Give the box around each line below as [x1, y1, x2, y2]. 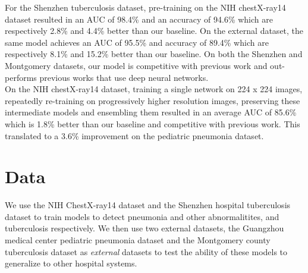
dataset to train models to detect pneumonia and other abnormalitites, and [5, 210, 279, 222]
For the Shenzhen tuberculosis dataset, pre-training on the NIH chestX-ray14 [5, 1, 286, 13]
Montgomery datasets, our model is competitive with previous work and [5, 59, 268, 71]
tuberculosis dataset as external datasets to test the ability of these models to [5, 245, 288, 258]
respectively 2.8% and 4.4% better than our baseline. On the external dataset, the [5, 24, 304, 37]
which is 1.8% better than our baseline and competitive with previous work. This [5, 117, 300, 130]
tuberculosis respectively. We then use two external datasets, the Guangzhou [5, 222, 284, 234]
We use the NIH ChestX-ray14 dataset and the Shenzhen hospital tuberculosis [5, 199, 291, 211]
